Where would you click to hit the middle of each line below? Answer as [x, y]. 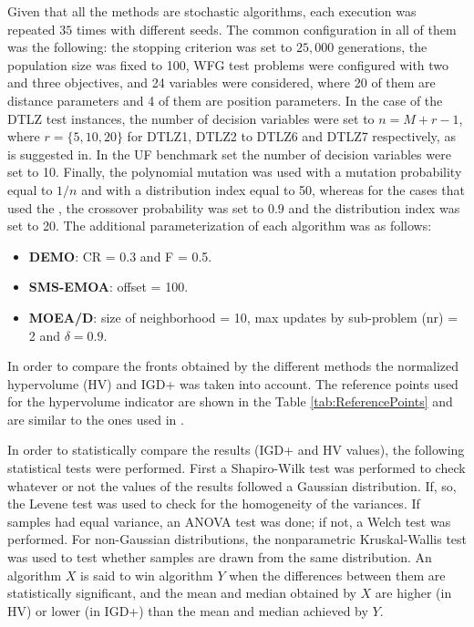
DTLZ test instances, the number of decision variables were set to [191, 118]
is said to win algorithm [147, 575]
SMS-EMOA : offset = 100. [108, 287]
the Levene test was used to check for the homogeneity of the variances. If [214, 504]
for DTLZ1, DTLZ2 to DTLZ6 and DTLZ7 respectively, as [291, 136]
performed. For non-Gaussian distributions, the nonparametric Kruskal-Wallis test [237, 539]
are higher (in [413, 593]
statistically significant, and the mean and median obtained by [182, 593]
